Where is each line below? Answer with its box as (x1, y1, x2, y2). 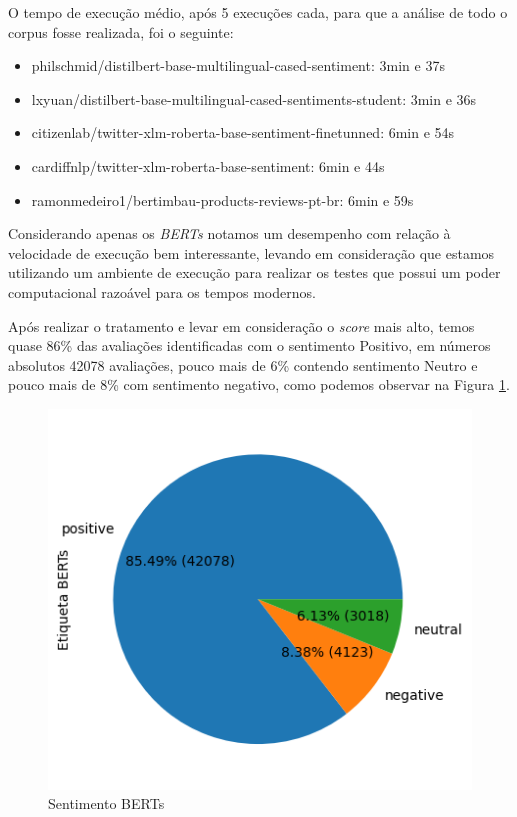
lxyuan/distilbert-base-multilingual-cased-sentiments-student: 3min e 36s (31, 88, 477, 109)
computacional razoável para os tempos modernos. (8, 281, 316, 302)
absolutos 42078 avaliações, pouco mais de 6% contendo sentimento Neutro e (8, 354, 478, 375)
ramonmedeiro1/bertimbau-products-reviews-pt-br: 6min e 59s (31, 189, 414, 210)
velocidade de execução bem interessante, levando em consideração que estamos (8, 242, 495, 263)
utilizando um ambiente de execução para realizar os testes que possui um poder (8, 262, 501, 283)
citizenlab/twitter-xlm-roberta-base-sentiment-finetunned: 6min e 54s (31, 122, 455, 143)
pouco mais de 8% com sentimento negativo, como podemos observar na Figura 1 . (8, 374, 510, 395)
